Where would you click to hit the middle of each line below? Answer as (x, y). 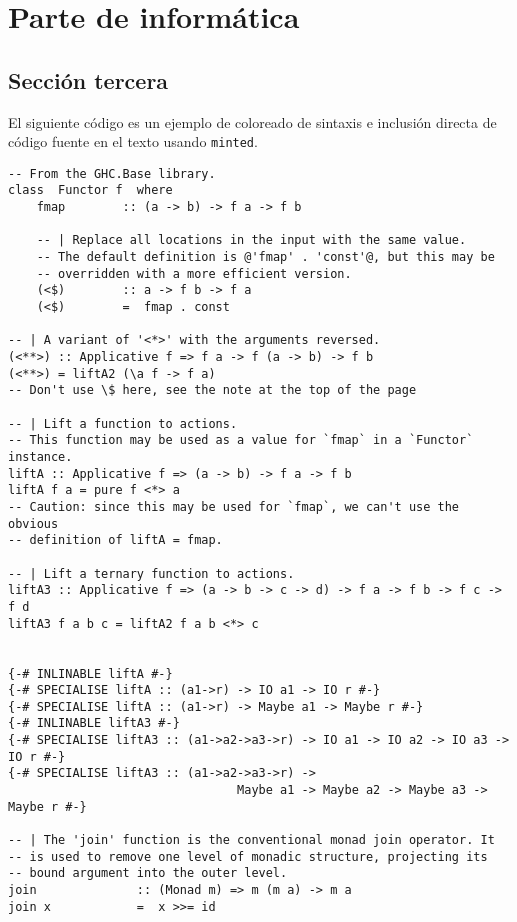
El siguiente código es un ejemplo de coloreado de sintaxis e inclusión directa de (252, 121)
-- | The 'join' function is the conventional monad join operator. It (251, 840)
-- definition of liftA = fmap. (115, 540)
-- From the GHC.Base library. (112, 173)
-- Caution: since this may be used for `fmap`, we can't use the (234, 506)
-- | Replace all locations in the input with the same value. (251, 240)
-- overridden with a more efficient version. (194, 273)
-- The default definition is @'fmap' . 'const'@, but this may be (265, 257)
